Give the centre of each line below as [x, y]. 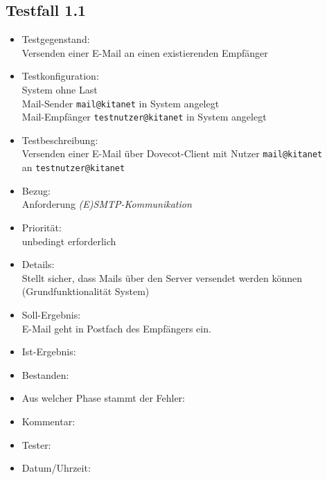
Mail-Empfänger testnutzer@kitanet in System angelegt [144, 117]
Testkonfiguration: [60, 76]
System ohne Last [60, 89]
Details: [38, 264]
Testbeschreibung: [60, 140]
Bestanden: [45, 374]
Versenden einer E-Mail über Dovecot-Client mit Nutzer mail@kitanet [172, 153]
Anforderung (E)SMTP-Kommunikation [107, 204]
